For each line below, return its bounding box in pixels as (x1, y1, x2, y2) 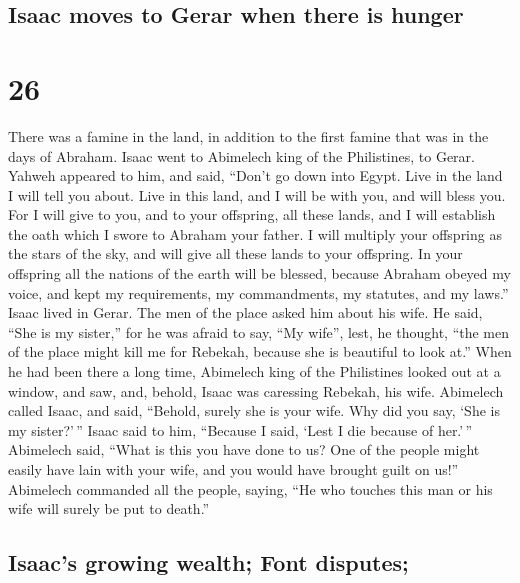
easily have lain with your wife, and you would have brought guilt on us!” (8, 459, 459, 479)
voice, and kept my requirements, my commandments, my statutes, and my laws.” (8, 282, 509, 303)
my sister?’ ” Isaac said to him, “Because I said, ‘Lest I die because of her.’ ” (8, 419, 473, 440)
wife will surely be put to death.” (8, 498, 210, 519)
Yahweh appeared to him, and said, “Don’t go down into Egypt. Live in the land (8, 165, 503, 186)
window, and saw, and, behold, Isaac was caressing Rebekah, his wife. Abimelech (8, 380, 504, 401)
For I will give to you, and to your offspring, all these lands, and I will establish (8, 204, 496, 225)
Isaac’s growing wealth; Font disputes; (8, 547, 409, 578)
